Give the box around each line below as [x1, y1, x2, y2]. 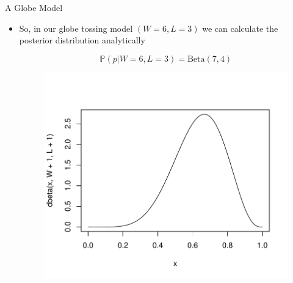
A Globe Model [5, 1, 63, 13]
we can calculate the [202, 21, 278, 34]
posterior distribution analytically [19, 34, 145, 46]
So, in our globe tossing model [19, 21, 133, 34]
